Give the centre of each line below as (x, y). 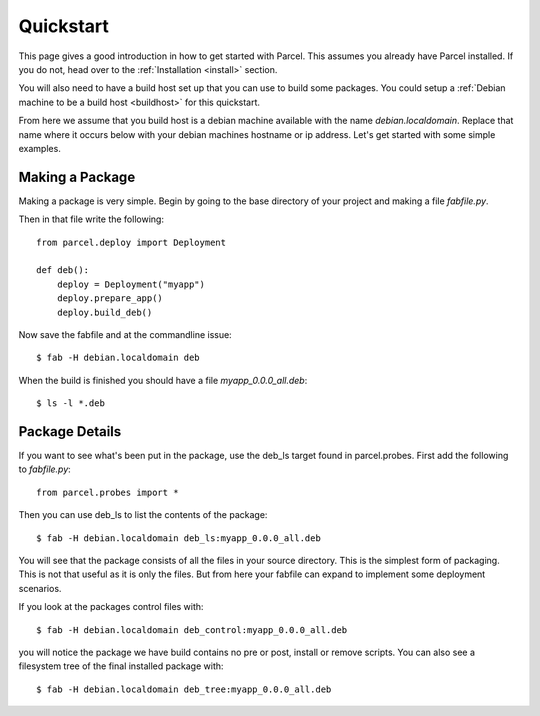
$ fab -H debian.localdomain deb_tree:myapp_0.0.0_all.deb (184, 689)
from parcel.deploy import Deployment (131, 242)
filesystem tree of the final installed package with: (121, 666)
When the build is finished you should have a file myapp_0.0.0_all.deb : (163, 380)
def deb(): (63, 270)
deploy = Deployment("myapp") (130, 284)
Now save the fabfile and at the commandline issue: (125, 334)
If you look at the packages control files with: (111, 607)
